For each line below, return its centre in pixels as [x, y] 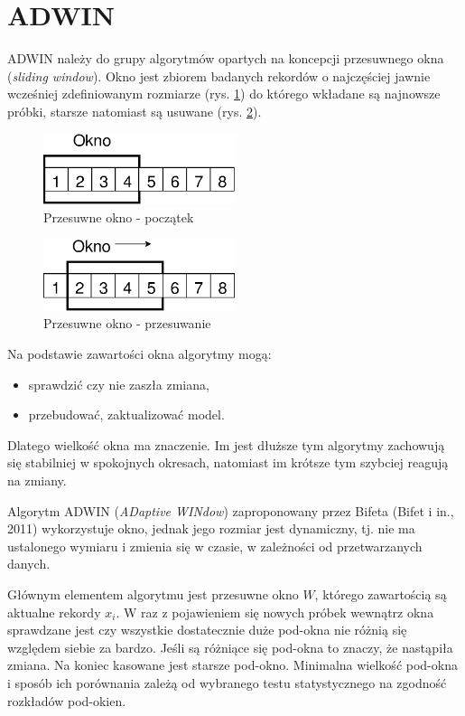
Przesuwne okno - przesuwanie [127, 323]
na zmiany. [37, 480]
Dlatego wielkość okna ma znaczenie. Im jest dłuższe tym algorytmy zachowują [226, 444]
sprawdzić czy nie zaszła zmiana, [119, 384]
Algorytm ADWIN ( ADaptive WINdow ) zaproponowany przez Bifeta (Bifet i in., [231, 510]
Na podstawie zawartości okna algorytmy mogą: [139, 354]
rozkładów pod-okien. [67, 700]
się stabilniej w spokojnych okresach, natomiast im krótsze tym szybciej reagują [228, 462]
